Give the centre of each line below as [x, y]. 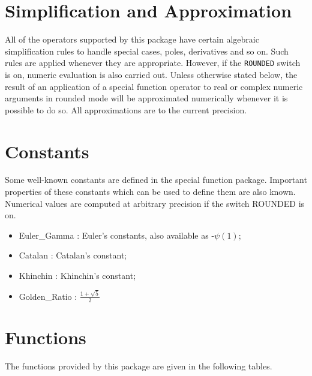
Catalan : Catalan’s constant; [73, 255]
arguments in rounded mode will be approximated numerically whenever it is [146, 98]
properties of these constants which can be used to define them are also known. [150, 192]
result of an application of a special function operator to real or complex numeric [154, 86]
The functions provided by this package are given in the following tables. [139, 366]
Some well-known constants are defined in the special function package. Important [156, 180]
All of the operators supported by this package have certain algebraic [132, 39]
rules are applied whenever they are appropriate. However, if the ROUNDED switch [153, 63]
